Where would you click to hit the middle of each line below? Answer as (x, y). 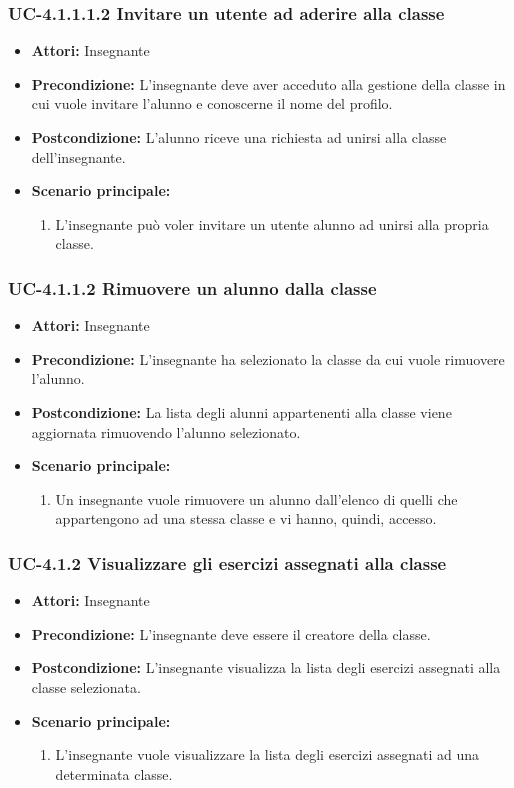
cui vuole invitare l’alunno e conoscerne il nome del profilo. (212, 103)
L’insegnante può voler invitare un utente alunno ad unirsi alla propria (272, 223)
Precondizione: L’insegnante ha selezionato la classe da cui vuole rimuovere (268, 358)
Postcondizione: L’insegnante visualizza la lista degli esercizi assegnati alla (266, 667)
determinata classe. (114, 773)
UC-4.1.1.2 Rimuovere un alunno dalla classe (192, 287)
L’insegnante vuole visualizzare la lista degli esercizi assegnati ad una (267, 754)
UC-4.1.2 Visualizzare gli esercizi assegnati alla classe (227, 562)
